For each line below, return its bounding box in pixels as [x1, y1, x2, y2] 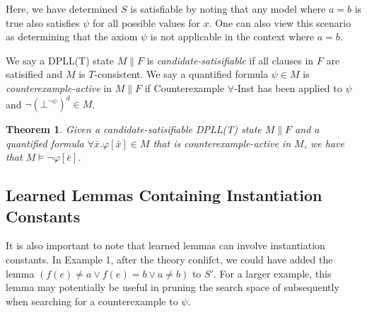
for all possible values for [93, 15, 200, 30]
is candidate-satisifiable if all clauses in [146, 52, 314, 67]
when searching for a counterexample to [6, 293, 178, 308]
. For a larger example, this [214, 266, 332, 280]
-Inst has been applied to [234, 80, 342, 95]
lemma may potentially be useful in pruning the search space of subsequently [6, 280, 339, 295]
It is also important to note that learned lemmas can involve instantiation [6, 238, 325, 253]
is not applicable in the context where [150, 29, 314, 44]
